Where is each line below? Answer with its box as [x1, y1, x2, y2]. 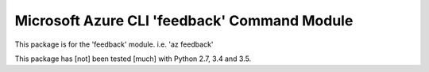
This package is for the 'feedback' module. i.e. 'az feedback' [14, 40, 214, 49]
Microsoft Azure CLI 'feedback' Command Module [14, 12, 354, 29]
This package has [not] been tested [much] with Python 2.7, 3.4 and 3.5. [14, 54, 252, 63]
